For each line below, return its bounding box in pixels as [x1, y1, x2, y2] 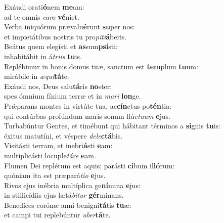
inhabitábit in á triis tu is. [4, 51, 82, 61]
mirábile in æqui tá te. [4, 71, 69, 81]
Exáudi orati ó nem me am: [4, 2, 84, 12]
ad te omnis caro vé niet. [4, 11, 79, 22]
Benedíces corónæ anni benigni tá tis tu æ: [4, 199, 131, 210]
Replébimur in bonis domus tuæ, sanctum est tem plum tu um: [4, 61, 198, 71]
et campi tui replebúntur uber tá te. [4, 209, 111, 220]
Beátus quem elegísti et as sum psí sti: [4, 41, 118, 52]
